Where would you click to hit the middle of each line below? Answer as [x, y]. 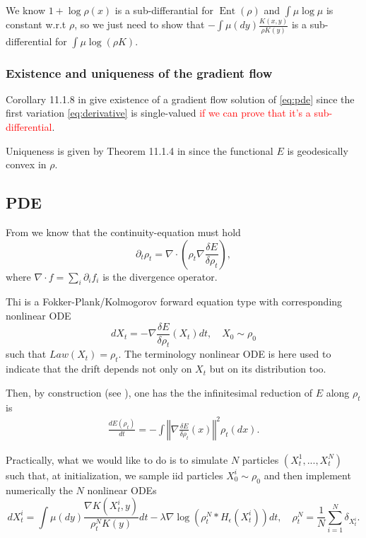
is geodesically [318, 150]
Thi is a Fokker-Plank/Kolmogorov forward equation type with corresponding [174, 302]
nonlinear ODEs [122, 490]
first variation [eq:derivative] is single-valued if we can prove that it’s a [158, 113]
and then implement [307, 475]
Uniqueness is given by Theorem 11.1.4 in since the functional [140, 150]
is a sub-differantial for [164, 10]
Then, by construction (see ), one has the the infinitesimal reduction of [159, 392]
